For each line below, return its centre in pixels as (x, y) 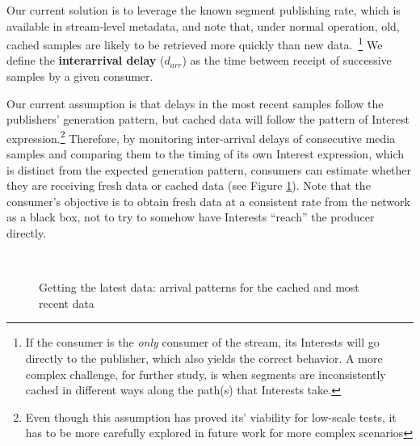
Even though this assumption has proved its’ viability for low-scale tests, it (211, 417)
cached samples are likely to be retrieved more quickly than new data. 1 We (195, 43)
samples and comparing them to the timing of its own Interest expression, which (206, 154)
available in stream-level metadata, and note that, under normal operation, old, (203, 25)
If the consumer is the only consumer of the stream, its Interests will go (202, 342)
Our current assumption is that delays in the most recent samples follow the (195, 103)
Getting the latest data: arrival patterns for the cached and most (199, 287)
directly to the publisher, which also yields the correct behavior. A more (204, 358)
